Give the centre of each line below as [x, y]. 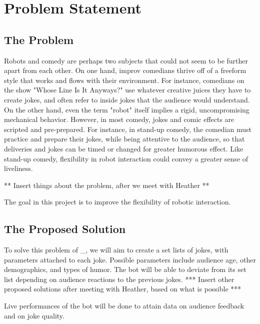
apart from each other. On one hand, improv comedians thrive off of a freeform [125, 70]
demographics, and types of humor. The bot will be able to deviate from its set [125, 269]
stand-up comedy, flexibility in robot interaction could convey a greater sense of [126, 158]
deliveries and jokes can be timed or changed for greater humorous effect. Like [124, 148]
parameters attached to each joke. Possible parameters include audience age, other [130, 259]
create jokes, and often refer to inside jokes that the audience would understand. [127, 99]
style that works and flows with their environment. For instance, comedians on [124, 80]
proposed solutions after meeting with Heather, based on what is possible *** [123, 289]
